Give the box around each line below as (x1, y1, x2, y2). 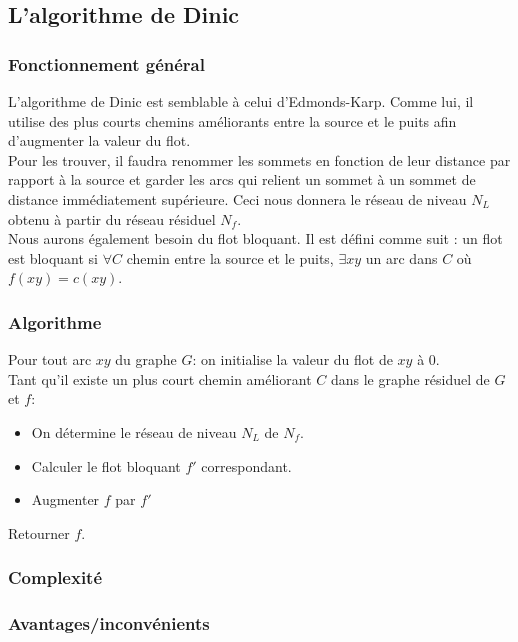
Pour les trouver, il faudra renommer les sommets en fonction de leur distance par (8, 149, 511, 170)
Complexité (8, 565, 103, 590)
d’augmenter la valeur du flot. (8, 130, 191, 151)
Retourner (8, 522, 70, 543)
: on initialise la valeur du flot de (192, 349, 393, 370)
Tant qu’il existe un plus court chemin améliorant (8, 368, 312, 389)
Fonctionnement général (8, 51, 205, 76)
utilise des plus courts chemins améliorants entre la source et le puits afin (8, 110, 457, 131)
